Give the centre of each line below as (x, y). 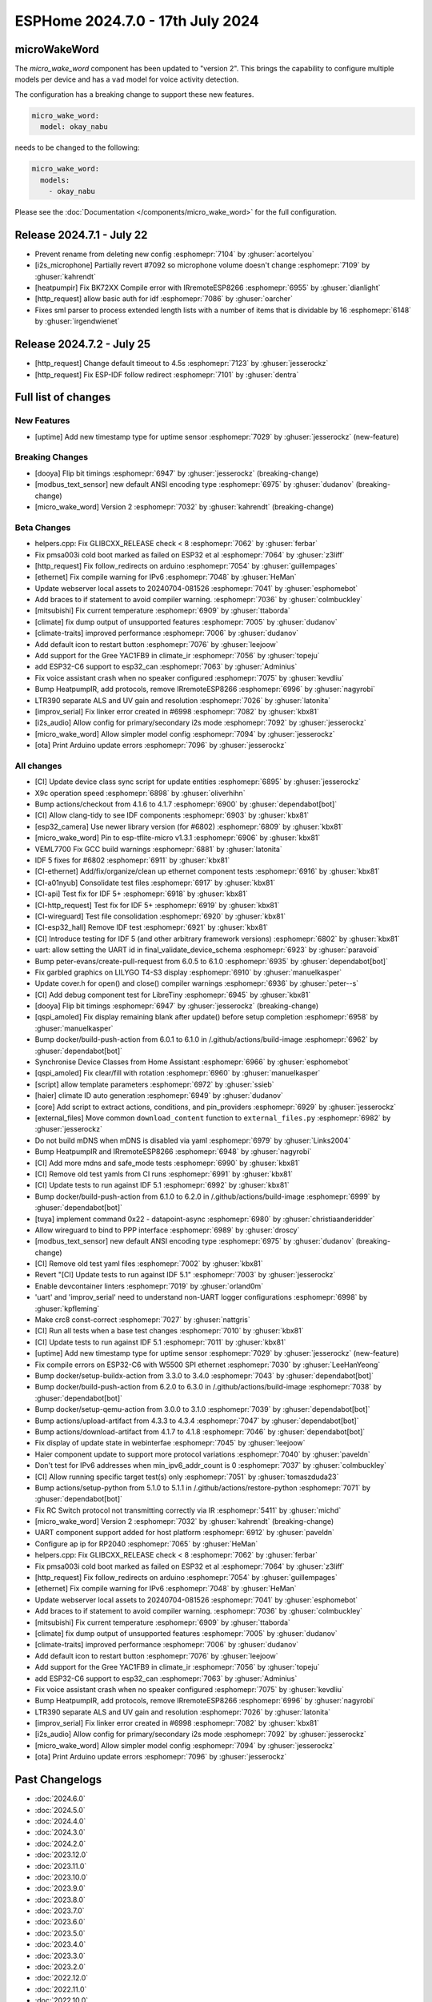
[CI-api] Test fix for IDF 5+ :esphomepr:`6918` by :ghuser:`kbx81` (141, 894)
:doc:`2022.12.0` (62, 1978)
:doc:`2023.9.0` (60, 1888)
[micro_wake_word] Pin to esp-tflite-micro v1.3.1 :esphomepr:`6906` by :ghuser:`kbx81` (178, 838)
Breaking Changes (52, 457)
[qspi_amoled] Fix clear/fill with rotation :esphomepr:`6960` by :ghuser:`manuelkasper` (178, 1073)
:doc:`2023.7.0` (60, 1911)
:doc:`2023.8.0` (60, 1899)
